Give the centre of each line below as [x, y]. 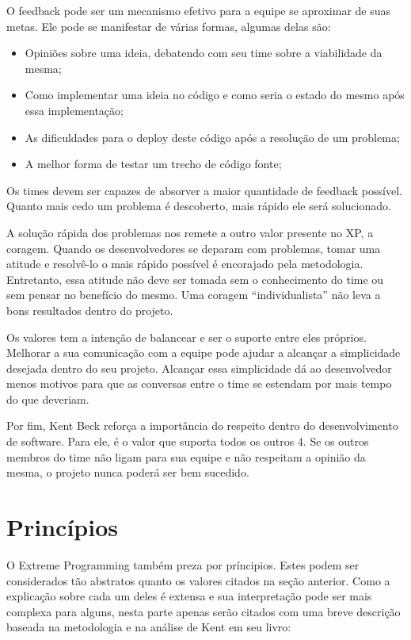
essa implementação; [74, 110]
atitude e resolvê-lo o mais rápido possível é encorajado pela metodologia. [185, 264]
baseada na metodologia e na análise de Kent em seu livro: [149, 627]
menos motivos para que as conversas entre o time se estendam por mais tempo [199, 383]
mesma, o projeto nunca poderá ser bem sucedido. [128, 472]
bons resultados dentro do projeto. [90, 310]
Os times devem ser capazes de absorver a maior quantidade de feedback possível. [204, 190]
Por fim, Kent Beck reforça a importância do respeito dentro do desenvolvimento [202, 425]
